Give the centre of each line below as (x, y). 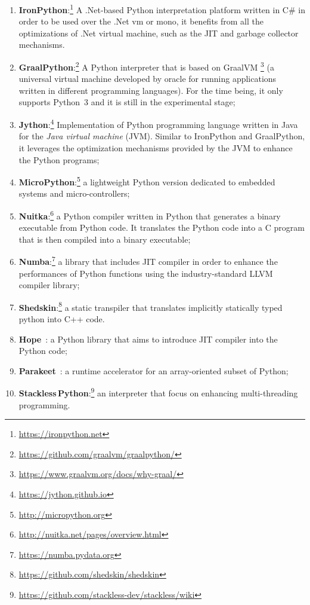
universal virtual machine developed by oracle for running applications (148, 79)
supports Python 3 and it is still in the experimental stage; (127, 102)
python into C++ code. (62, 319)
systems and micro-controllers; (74, 193)
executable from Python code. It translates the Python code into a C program (162, 227)
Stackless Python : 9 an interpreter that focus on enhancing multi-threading (158, 392)
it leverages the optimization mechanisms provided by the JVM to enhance (156, 147)
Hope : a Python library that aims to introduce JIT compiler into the (148, 339)
